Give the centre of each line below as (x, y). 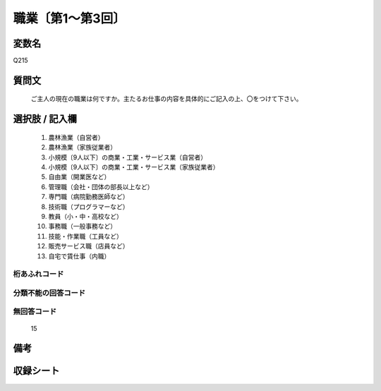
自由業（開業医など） (79, 177)
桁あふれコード (38, 274)
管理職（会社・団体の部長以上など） (101, 186)
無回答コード (35, 312)
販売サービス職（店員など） (89, 246)
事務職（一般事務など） (82, 227)
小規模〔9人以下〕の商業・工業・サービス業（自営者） (128, 157)
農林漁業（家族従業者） (82, 148)
